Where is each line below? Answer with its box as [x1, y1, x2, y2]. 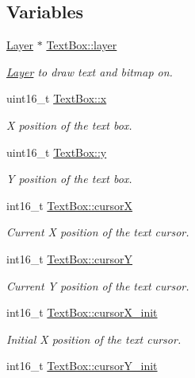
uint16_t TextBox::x [6, 90, 107, 107]
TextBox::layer [46, 37, 117, 53]
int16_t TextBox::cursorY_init [6, 357, 158, 374]
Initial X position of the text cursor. [6, 330, 182, 347]
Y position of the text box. [6, 170, 132, 187]
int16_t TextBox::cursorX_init [6, 304, 158, 321]
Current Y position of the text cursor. [6, 277, 189, 294]
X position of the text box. [6, 116, 132, 133]
